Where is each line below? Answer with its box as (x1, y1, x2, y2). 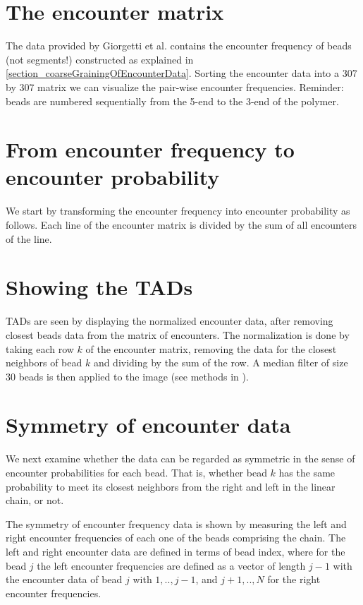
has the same (278, 465, 336, 479)
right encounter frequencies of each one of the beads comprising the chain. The (6, 530, 346, 545)
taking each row (6, 341, 74, 356)
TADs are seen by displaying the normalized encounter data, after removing (6, 313, 333, 328)
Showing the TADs (6, 272, 193, 301)
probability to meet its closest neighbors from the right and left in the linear (6, 479, 336, 493)
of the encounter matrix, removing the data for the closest (85, 341, 337, 356)
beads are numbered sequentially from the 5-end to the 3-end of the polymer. (6, 93, 339, 108)
